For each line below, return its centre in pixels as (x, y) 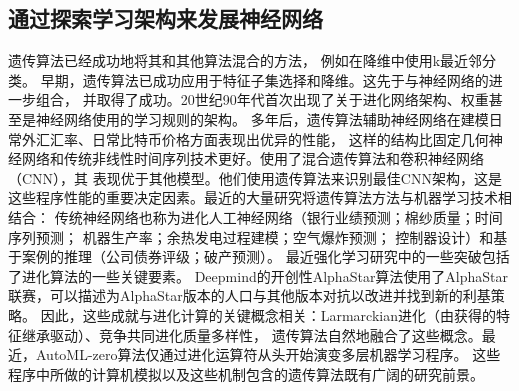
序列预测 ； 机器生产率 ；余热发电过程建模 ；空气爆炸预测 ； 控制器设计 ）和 (251, 236)
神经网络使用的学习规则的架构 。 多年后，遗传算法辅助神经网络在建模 (262, 118)
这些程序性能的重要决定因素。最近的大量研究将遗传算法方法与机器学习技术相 (260, 197)
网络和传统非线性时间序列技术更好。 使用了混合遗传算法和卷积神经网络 (252, 158)
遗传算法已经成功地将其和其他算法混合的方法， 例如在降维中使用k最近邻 (245, 60)
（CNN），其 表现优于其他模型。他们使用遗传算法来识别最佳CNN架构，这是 (255, 177)
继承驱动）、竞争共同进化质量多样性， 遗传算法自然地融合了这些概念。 (251, 334)
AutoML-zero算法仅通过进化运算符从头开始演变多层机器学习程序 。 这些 (268, 354)
